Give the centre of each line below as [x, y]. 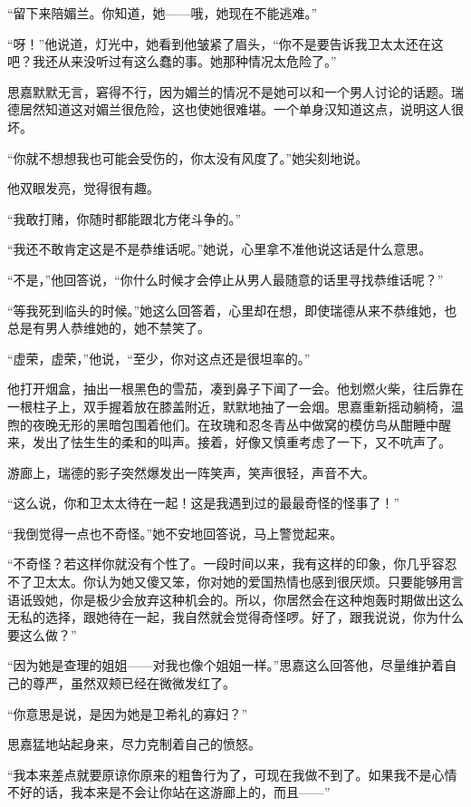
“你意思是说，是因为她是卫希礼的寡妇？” [128, 713]
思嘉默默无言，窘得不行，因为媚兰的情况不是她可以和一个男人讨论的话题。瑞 [235, 91]
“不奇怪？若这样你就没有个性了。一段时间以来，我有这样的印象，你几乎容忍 [232, 564]
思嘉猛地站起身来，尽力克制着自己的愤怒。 [134, 744]
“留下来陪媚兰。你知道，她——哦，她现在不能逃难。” [163, 13]
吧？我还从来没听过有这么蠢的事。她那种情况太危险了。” [172, 61]
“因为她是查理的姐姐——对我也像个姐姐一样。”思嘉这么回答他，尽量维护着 [226, 665]
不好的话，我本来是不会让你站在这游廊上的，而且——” [169, 792]
